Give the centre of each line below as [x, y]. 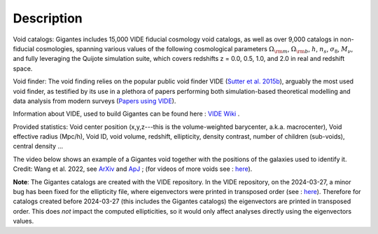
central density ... [38, 146]
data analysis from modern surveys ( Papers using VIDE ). [94, 101]
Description [48, 18]
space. [23, 68]
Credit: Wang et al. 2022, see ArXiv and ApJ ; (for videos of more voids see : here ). [133, 169]
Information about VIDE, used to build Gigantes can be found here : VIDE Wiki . [126, 114]
